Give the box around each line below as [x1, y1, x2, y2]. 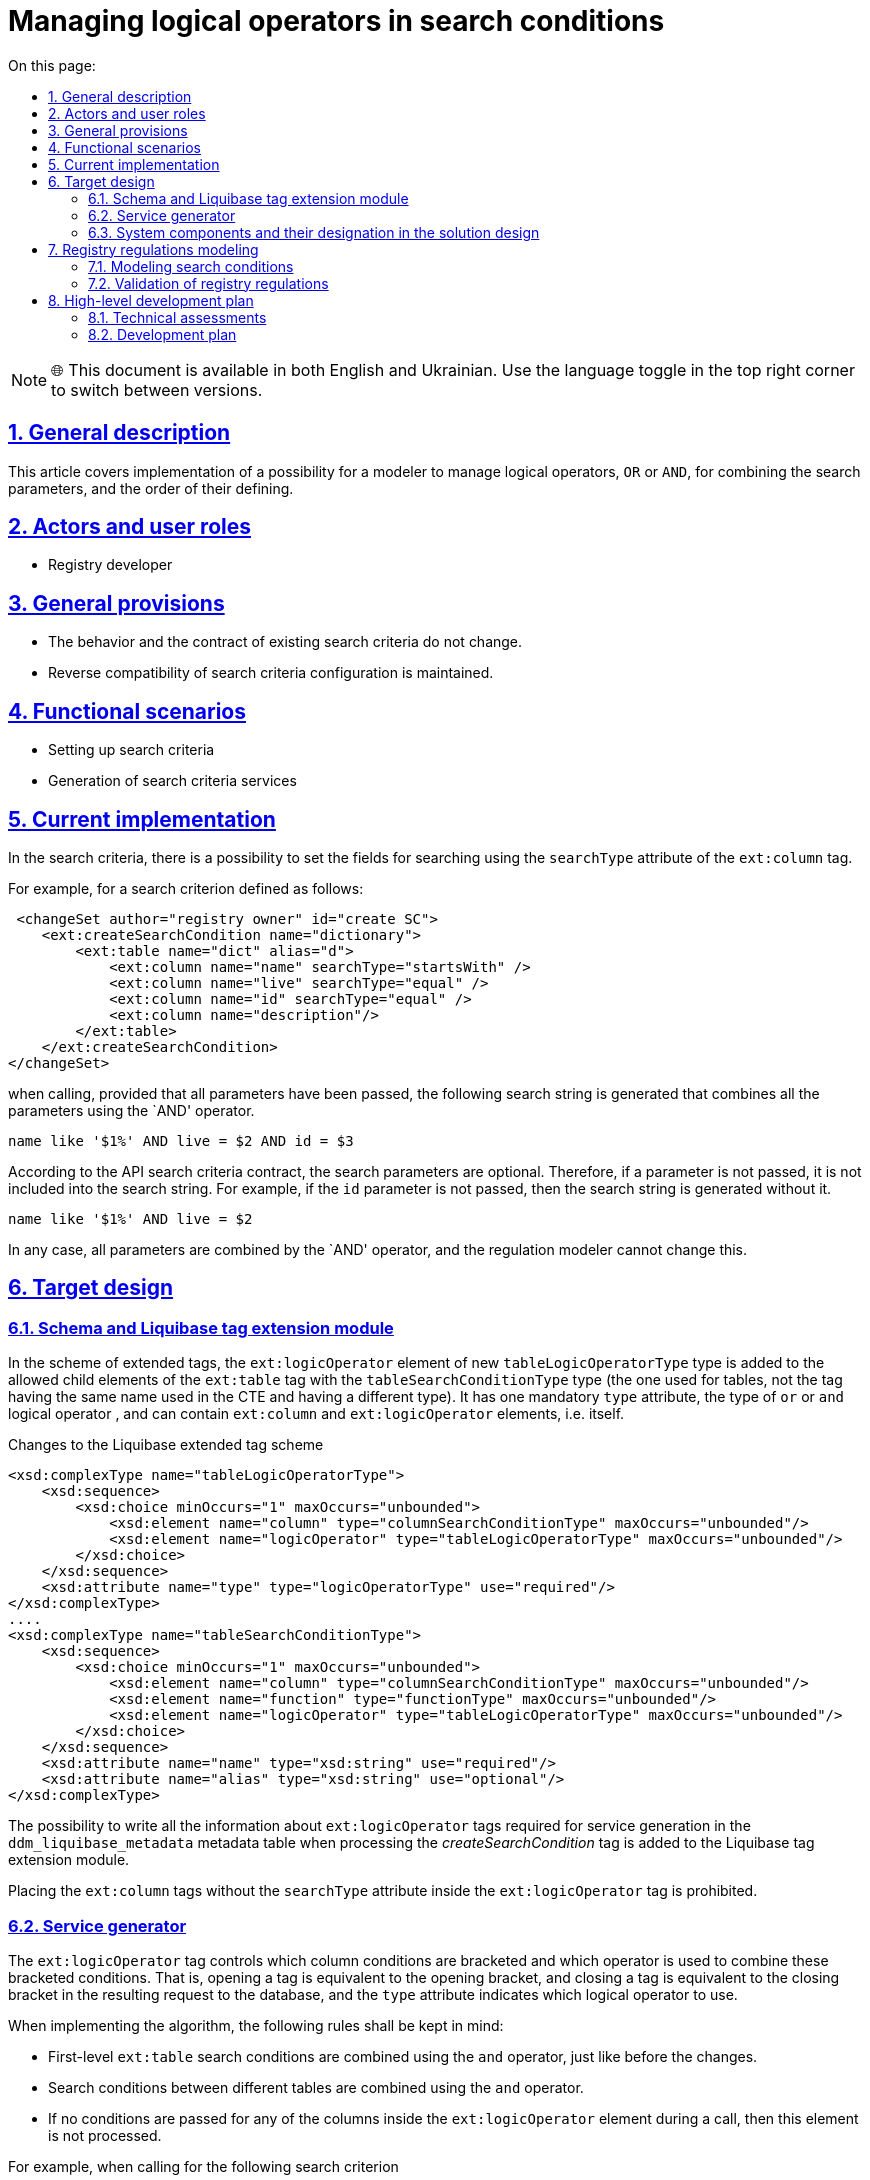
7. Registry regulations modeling [48, 240, 259, 258]
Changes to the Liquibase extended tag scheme [8, 1436, 324, 1454]
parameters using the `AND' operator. [8, 1101, 255, 1119]
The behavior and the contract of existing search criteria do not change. [48, 633, 523, 651]
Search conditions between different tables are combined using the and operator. [48, 2078, 584, 2096]
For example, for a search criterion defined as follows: [8, 879, 364, 897]
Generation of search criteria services [48, 772, 297, 790]
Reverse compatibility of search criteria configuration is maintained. [48, 664, 494, 682]
